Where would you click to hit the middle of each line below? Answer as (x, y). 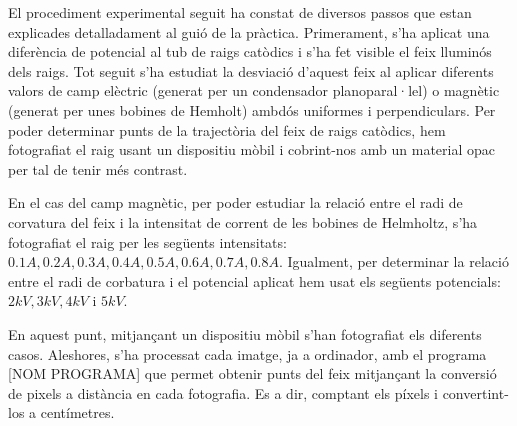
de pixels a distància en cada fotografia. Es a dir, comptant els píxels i (223, 392)
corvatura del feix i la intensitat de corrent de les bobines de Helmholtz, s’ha (243, 221)
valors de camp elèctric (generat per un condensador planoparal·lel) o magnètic (254, 90)
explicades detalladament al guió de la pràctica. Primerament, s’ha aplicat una (249, 31)
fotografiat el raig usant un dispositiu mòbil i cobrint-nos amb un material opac (252, 149)
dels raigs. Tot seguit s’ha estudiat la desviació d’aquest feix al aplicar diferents (251, 70)
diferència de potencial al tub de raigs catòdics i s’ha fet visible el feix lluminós (250, 51)
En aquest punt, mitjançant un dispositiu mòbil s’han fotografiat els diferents (245, 333)
